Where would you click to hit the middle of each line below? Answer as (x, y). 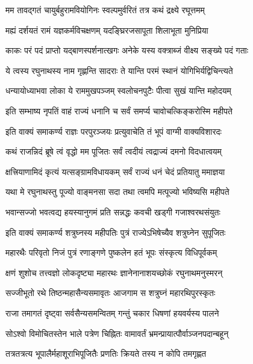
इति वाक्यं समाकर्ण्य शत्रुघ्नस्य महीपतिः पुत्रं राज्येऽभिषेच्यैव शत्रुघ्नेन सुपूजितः (116, 232)
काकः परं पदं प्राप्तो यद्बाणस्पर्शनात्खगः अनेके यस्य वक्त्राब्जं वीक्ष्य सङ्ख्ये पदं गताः (127, 50)
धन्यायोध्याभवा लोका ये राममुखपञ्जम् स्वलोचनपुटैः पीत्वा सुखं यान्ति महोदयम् (118, 91)
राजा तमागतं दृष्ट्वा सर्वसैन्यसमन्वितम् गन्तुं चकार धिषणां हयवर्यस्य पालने (112, 313)
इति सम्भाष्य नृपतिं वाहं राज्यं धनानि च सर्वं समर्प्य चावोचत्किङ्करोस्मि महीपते (119, 110)
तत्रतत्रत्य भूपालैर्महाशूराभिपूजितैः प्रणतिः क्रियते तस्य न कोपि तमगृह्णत (106, 353)
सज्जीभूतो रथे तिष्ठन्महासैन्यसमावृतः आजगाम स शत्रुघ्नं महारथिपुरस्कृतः (111, 293)
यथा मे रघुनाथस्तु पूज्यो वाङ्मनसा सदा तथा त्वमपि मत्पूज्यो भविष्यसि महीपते (117, 192)
